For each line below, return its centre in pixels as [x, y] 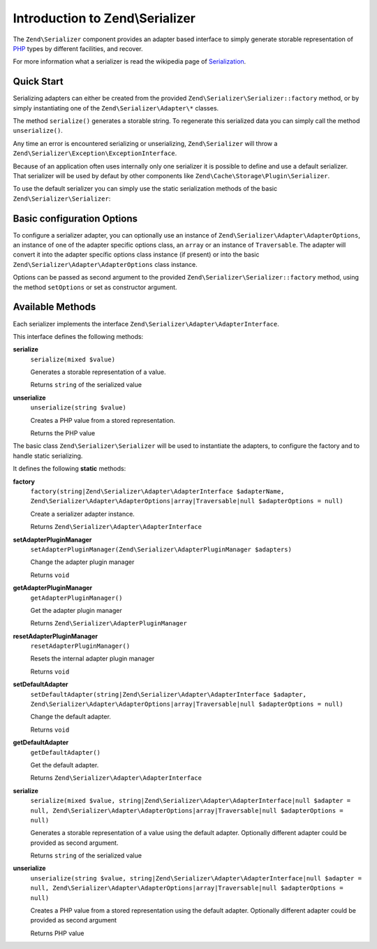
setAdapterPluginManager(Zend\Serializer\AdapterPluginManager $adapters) [161, 549]
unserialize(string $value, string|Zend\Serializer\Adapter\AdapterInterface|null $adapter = [196, 878]
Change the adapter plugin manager [82, 562]
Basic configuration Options [75, 218]
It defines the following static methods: [69, 469]
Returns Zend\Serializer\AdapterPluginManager [109, 623]
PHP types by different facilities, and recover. [78, 48]
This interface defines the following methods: [78, 336]
